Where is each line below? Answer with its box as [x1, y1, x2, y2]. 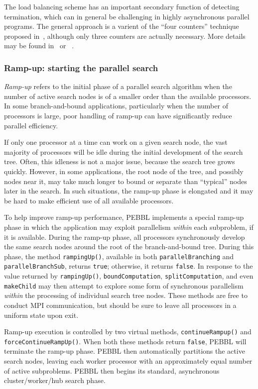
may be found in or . [4, 40, 74, 51]
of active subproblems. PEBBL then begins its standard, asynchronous [4, 365, 220, 376]
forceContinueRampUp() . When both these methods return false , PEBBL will [4, 336, 247, 346]
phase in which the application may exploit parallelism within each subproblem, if [4, 221, 254, 232]
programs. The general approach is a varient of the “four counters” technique [4, 21, 239, 31]
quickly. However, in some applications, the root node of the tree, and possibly [4, 166, 244, 176]
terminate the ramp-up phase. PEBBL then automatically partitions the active [4, 346, 245, 356]
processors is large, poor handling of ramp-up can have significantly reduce [4, 110, 232, 120]
